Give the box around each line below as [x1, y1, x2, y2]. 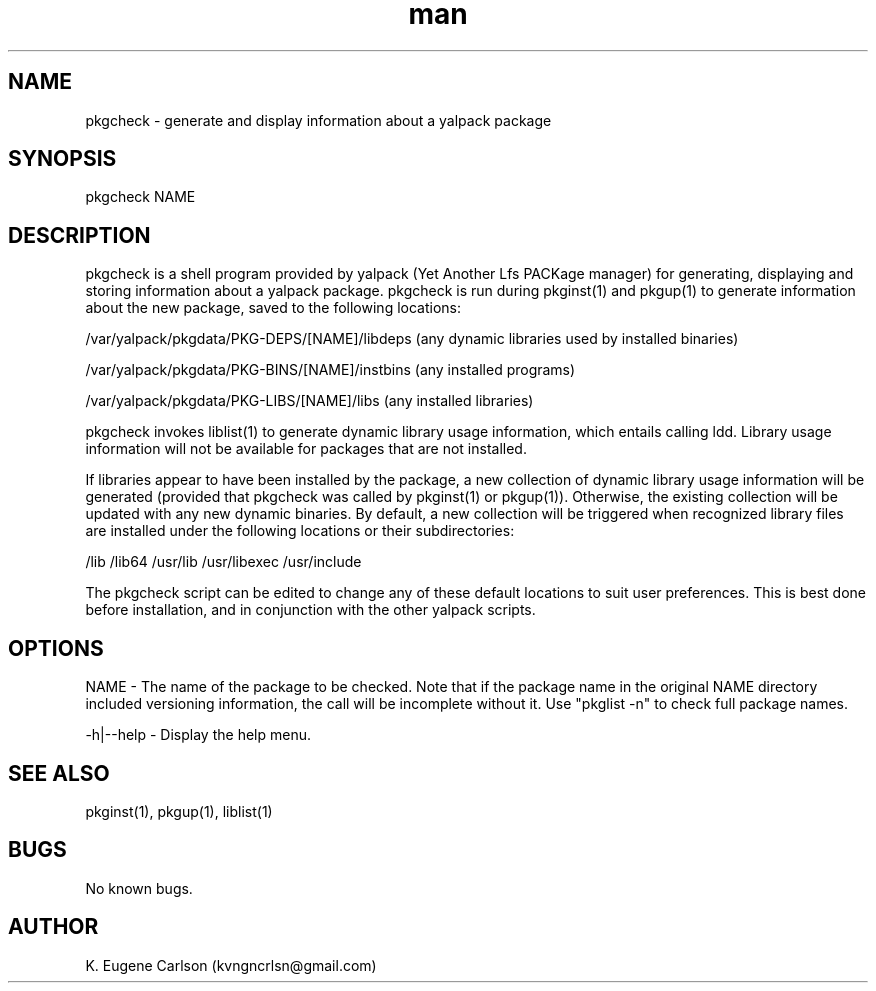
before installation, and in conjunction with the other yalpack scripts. [85, 601, 536, 619]
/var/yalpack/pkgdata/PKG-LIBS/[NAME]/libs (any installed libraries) [85, 392, 534, 410]
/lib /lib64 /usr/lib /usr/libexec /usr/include [85, 553, 362, 571]
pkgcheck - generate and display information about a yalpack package [85, 111, 552, 129]
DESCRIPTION [8, 222, 151, 248]
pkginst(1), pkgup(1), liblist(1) [85, 802, 273, 820]
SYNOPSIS [8, 146, 117, 172]
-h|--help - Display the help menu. [85, 726, 311, 744]
